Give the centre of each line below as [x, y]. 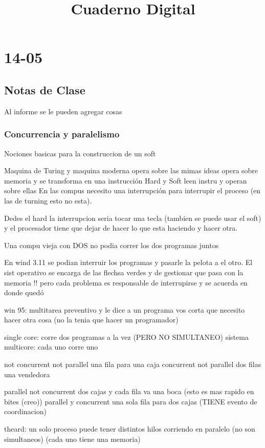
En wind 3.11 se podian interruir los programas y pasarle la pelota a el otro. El [128, 262]
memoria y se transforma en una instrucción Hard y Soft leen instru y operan [126, 180]
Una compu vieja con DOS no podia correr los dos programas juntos [112, 245]
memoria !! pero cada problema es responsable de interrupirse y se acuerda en [126, 282]
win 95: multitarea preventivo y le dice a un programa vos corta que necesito [125, 309]
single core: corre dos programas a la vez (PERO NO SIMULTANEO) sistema [126, 337]
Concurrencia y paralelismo [62, 134]
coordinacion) [25, 411]
